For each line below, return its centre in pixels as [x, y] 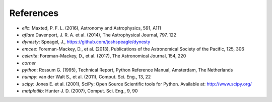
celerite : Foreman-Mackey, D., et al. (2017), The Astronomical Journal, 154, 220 [104, 56]
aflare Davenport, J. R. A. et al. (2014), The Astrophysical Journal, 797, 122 [99, 34]
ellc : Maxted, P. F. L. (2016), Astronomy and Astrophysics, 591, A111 [91, 28]
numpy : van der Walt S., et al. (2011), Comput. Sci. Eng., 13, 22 [86, 77]
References [34, 13]
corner [29, 63]
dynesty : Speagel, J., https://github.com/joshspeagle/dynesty [86, 42]
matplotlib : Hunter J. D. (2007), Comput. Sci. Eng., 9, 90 [80, 91]
